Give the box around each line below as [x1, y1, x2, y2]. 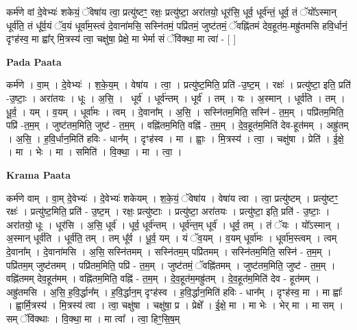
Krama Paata [6, 167, 71, 181]
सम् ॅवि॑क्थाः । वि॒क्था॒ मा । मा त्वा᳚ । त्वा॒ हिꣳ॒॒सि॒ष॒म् [6, 311, 180, 325]
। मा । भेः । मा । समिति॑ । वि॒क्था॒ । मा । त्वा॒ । [6, 144, 182, 159]
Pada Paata [6, 54, 62, 68]
